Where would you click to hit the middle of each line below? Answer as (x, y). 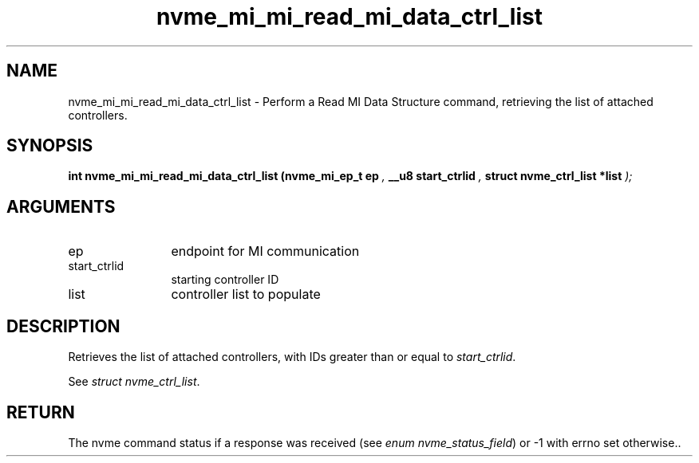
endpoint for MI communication (265, 251)
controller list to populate (246, 294)
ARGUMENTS (61, 206)
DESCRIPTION (63, 326)
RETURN (41, 412)
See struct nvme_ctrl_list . (134, 382)
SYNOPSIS (50, 146)
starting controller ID (225, 280)
